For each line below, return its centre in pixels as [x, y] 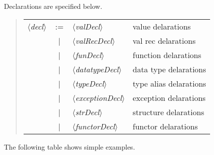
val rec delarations [164, 40]
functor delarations [165, 126]
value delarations [162, 26]
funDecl [88, 55]
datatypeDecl [97, 69]
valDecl [88, 26]
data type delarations [169, 69]
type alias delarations [169, 83]
